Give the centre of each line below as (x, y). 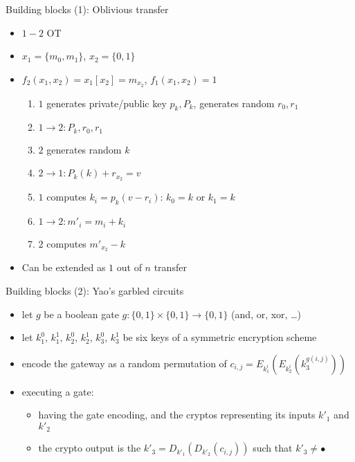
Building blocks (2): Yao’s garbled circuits (95, 291)
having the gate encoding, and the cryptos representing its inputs (177, 415)
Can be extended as (64, 267)
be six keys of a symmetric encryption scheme (220, 337)
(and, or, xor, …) (266, 314)
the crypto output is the (90, 448)
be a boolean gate (81, 314)
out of (129, 267)
